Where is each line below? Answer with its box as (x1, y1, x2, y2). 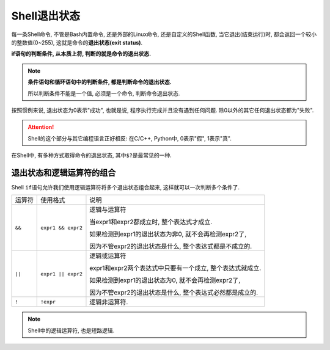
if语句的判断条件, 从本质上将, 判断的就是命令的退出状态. (11, 50, 152, 57)
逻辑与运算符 (89, 205, 127, 214)
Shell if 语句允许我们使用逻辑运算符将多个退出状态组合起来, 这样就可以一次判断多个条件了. (11, 183, 240, 191)
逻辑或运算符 (89, 252, 127, 260)
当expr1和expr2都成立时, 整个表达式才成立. (89, 217, 213, 226)
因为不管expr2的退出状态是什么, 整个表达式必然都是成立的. (89, 288, 258, 297)
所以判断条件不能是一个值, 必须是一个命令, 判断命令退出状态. (28, 89, 180, 97)
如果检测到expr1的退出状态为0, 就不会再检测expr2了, (89, 276, 241, 285)
